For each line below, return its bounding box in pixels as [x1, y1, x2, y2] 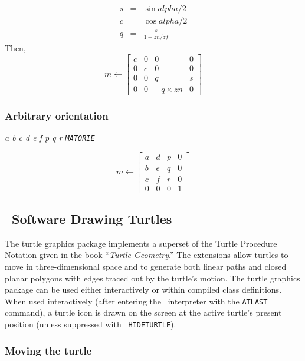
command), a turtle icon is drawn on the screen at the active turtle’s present [5, 306, 282, 319]
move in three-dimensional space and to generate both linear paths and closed [5, 260, 287, 273]
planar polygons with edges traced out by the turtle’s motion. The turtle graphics [5, 271, 300, 284]
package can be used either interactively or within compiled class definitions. [5, 283, 282, 296]
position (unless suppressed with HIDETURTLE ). [5, 318, 176, 330]
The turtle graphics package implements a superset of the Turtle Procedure [5, 237, 277, 249]
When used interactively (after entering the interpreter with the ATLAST [5, 294, 268, 307]
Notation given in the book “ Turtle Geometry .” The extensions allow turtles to [5, 249, 288, 261]
